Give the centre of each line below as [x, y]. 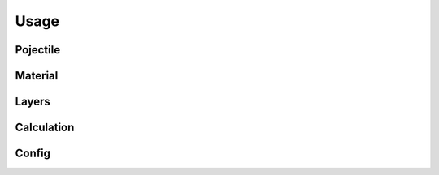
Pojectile [38, 50]
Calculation [45, 128]
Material [37, 76]
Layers [33, 102]
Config [33, 154]
